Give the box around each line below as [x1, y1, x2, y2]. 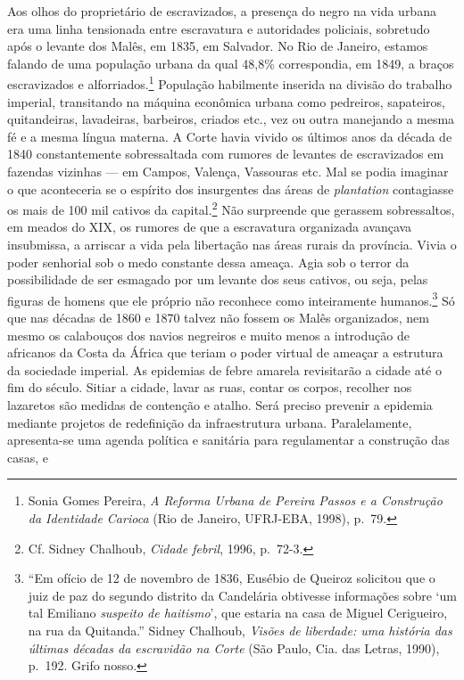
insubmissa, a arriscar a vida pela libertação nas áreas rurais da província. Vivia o [7, 235, 457, 254]
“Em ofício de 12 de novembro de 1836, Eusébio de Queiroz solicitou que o [28, 569, 435, 587]
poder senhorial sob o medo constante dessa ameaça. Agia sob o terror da [7, 252, 410, 271]
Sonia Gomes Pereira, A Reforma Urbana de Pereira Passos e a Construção [28, 491, 443, 510]
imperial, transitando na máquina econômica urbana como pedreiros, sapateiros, [7, 92, 445, 111]
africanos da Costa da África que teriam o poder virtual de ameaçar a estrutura [7, 343, 443, 362]
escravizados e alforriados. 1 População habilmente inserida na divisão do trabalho [7, 72, 452, 94]
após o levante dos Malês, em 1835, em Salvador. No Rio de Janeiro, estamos [7, 37, 428, 55]
